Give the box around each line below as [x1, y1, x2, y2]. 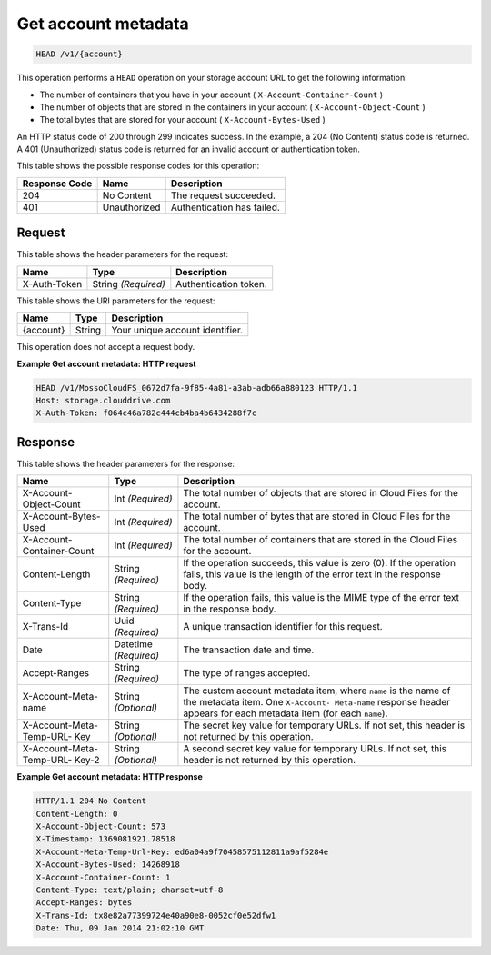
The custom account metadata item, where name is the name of [183, 684, 451, 697]
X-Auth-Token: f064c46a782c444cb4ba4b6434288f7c [35, 408, 257, 418]
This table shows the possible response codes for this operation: [16, 160, 260, 172]
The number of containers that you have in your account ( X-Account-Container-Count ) [39, 89, 384, 100]
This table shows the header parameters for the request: [16, 249, 229, 260]
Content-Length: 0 [35, 809, 118, 819]
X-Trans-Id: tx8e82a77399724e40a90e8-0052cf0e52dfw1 [35, 910, 276, 920]
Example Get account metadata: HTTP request [16, 358, 196, 369]
